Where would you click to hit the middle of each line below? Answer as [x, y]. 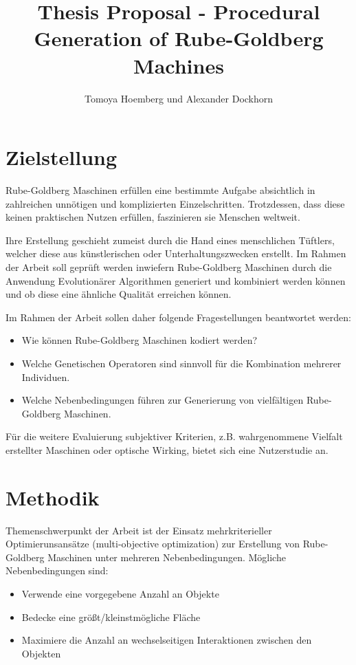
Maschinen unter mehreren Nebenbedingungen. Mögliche [167, 557]
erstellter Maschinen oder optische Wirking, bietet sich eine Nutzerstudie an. [167, 449]
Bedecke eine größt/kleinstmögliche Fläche [111, 617]
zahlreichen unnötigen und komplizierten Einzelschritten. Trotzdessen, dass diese [175, 203]
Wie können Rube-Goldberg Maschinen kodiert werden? [140, 340]
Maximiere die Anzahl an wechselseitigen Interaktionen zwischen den [167, 640]
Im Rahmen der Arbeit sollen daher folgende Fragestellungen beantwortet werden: [178, 317]
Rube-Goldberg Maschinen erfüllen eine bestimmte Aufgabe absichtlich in [160, 190]
